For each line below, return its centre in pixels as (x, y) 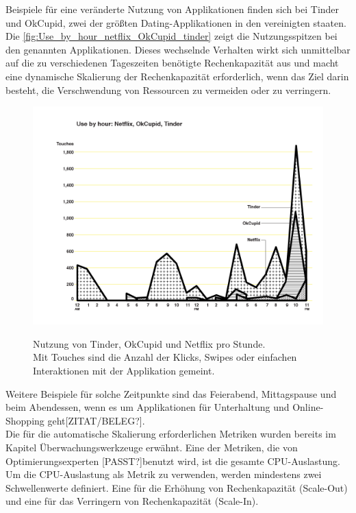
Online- (308, 407)
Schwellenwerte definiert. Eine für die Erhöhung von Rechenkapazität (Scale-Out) (177, 487)
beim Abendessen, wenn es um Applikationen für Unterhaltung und (148, 407)
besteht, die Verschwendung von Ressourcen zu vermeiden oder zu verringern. (168, 90)
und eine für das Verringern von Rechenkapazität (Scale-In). (132, 501)
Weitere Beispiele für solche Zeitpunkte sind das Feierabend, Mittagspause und (171, 393)
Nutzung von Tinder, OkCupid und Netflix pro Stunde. (149, 343)
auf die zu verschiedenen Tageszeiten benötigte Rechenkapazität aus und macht (172, 63)
